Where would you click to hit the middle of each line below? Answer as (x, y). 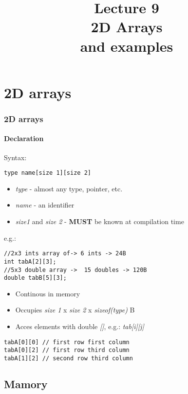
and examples (127, 46)
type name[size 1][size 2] (47, 173)
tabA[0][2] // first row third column (67, 350)
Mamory (26, 384)
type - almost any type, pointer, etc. (69, 188)
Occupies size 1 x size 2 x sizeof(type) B (75, 310)
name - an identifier (45, 205)
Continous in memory (48, 293)
